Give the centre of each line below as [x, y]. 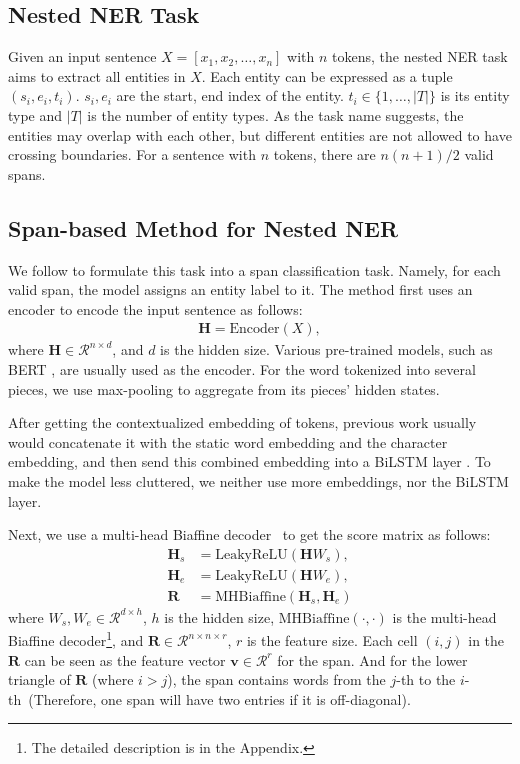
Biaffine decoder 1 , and [76, 639]
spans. [27, 173]
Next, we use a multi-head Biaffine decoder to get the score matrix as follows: [249, 534]
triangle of [39, 679]
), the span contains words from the [276, 679]
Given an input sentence [82, 56]
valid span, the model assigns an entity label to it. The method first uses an [240, 289]
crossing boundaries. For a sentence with [132, 154]
